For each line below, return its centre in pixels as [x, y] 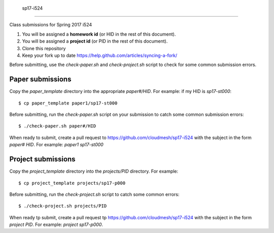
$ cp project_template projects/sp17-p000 [72, 183]
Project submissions [42, 159]
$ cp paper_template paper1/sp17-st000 [68, 103]
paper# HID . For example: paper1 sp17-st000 [56, 145]
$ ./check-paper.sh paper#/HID [57, 126]
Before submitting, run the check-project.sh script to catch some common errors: [94, 194]
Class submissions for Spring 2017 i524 [51, 25]
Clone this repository [44, 48]
